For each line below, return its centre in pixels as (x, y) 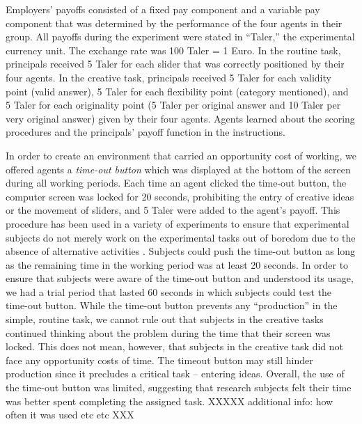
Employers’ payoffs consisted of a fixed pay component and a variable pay (163, 9)
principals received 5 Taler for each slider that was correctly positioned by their (175, 64)
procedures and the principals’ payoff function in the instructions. (145, 132)
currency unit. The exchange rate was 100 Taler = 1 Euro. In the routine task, (173, 50)
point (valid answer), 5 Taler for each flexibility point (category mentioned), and (177, 91)
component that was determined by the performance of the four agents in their (174, 23)
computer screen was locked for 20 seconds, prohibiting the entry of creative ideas (180, 196)
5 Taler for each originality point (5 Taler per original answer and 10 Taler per (173, 105)
